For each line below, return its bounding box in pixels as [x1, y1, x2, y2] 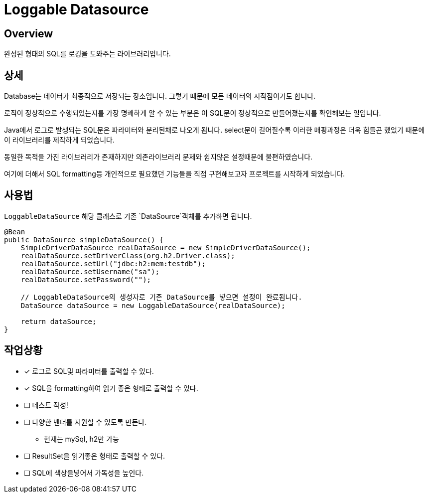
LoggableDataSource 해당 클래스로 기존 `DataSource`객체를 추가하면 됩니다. [4, 211, 252, 220]
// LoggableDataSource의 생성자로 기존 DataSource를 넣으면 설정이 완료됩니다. [20, 293, 302, 301]
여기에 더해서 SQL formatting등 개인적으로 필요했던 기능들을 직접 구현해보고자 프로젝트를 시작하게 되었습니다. [4, 169, 345, 178]
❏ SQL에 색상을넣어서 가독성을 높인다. [24, 468, 144, 477]
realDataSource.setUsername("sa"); [20, 267, 159, 276]
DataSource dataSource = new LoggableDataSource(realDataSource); [20, 301, 285, 310]
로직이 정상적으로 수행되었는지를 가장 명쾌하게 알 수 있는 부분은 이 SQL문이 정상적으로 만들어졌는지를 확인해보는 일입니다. [4, 109, 381, 118]
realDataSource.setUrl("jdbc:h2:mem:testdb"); [20, 259, 206, 268]
